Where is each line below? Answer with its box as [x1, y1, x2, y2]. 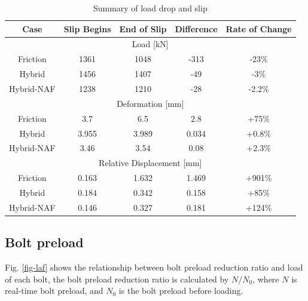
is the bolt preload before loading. [118, 284, 243, 297]
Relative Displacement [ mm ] [99, 156, 202, 169]
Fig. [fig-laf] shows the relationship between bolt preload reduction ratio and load [5, 261, 303, 274]
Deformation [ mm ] [117, 97, 184, 109]
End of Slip [119, 22, 167, 35]
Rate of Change [225, 22, 292, 35]
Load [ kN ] [132, 38, 169, 50]
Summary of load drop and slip [93, 2, 208, 14]
